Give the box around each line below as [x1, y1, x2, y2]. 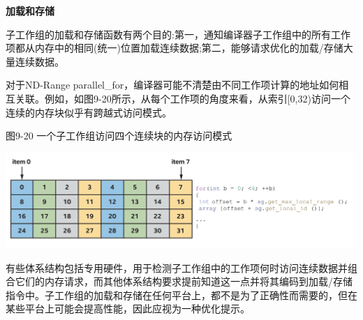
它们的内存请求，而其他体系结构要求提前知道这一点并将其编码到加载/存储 [15, 274, 353, 289]
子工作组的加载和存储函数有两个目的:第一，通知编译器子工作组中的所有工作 [6, 26, 350, 41]
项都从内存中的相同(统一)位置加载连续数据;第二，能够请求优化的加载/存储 [6, 40, 343, 55]
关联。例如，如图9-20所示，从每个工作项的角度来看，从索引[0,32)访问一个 [15, 91, 350, 105]
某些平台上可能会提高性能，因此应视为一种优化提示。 [6, 301, 250, 316]
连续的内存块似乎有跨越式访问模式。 [6, 105, 172, 119]
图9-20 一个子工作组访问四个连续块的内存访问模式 [6, 128, 232, 143]
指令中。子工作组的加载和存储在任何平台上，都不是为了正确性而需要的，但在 [6, 287, 357, 302]
